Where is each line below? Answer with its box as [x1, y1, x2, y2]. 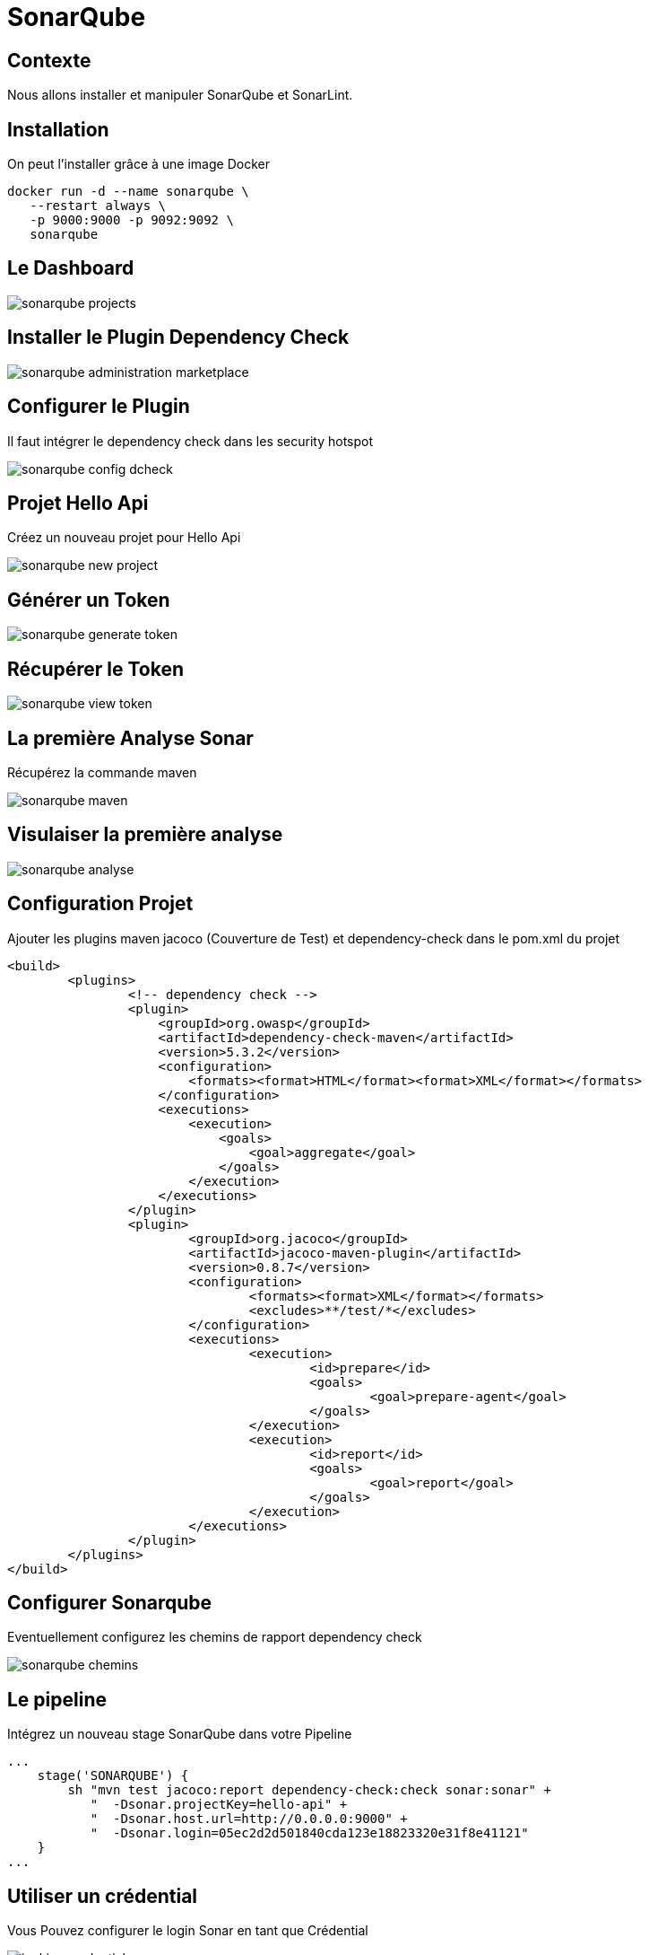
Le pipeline [7, 1688, 107, 1711]
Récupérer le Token [7, 657, 185, 680]
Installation [7, 118, 109, 141]
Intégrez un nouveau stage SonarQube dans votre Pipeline [7, 1726, 352, 1742]
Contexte [7, 48, 91, 72]
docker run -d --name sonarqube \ [7, 184, 249, 199]
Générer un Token [7, 588, 170, 611]
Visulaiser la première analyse [7, 823, 283, 846]
